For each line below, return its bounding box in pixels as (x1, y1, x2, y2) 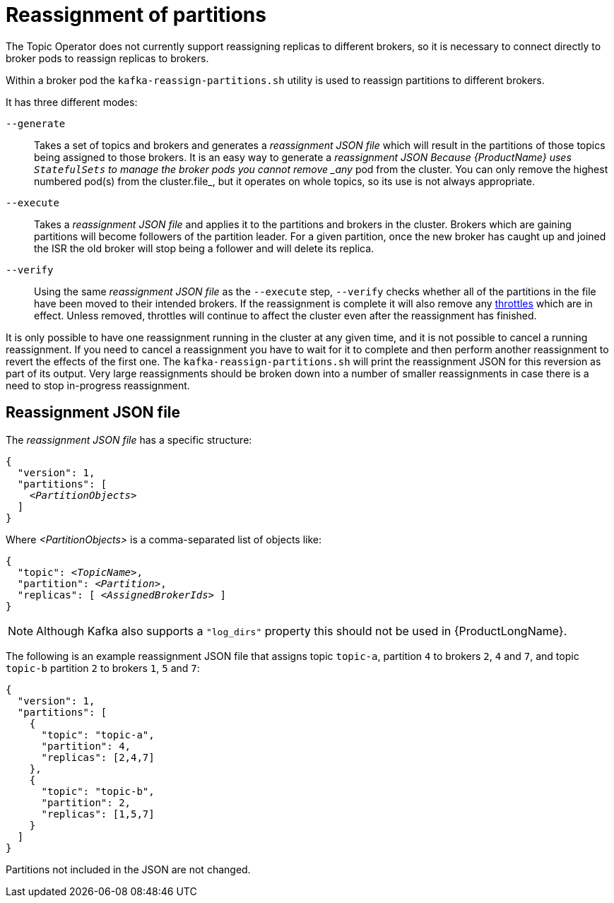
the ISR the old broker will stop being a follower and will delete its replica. (34, 242, 374, 254)
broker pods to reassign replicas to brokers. (6, 52, 209, 64)
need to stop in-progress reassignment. (6, 379, 190, 391)
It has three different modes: (6, 95, 138, 108)
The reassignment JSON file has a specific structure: (6, 433, 252, 446)
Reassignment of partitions (6, 3, 266, 27)
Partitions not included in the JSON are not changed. (6, 863, 251, 875)
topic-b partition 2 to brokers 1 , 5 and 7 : (6, 661, 200, 674)
